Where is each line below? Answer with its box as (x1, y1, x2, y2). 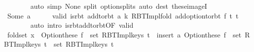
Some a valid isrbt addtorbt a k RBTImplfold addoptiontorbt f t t (7, 10, 239, 20)
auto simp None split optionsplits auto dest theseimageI (30, 1, 207, 11)
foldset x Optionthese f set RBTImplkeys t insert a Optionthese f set (7, 29, 242, 39)
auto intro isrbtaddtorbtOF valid (30, 20, 134, 30)
